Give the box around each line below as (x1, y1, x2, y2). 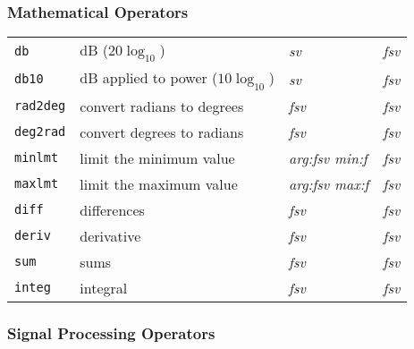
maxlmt (14, 176, 59, 192)
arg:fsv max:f (289, 173, 369, 194)
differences (80, 199, 145, 220)
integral (80, 277, 128, 298)
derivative (80, 225, 141, 246)
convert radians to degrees (80, 95, 244, 116)
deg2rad (14, 124, 66, 140)
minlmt (14, 150, 59, 166)
